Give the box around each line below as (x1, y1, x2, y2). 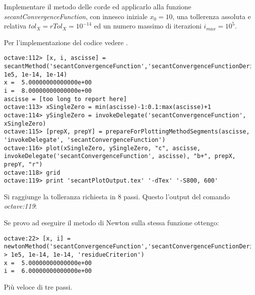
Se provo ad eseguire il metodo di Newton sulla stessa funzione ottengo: (4, 217, 219, 228)
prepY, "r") (4, 161, 43, 168)
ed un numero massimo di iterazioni (94, 21, 202, 31)
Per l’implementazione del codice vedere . (4, 37, 128, 47)
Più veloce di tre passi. (4, 281, 73, 292)
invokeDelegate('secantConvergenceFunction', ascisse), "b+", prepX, (4, 153, 236, 160)
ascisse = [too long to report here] (4, 95, 127, 103)
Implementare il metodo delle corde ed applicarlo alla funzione (4, 1, 192, 11)
